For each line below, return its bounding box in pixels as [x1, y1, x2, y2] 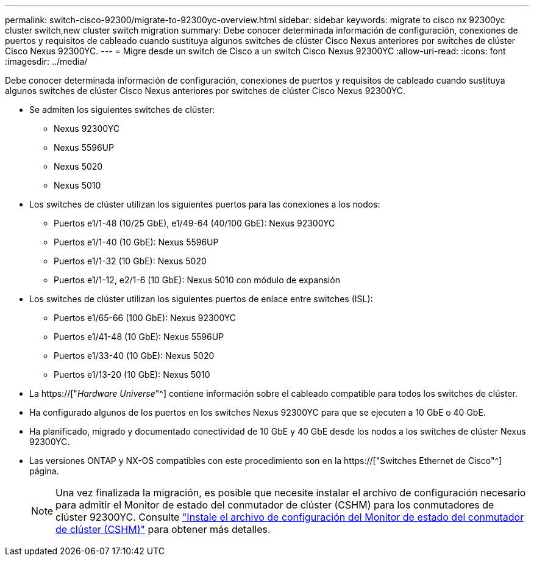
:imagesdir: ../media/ [5, 56, 88, 67]
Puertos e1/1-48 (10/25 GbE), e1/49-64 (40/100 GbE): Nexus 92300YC [54, 218, 335, 228]
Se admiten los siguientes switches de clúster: [29, 104, 215, 115]
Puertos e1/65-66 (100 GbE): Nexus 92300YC [54, 313, 237, 323]
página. [29, 466, 59, 476]
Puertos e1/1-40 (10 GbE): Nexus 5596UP [54, 237, 219, 247]
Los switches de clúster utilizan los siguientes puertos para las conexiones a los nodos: [29, 199, 380, 209]
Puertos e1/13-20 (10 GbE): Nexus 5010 [54, 369, 210, 380]
